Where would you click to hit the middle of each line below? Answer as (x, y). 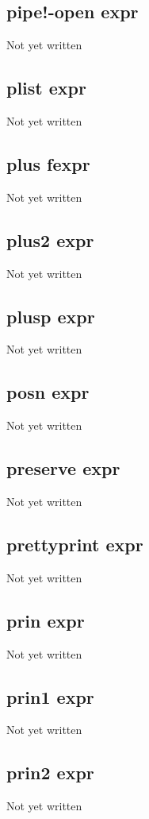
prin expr (46, 620)
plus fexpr (48, 163)
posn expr (48, 392)
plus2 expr (50, 240)
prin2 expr (50, 773)
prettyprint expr (75, 544)
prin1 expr (50, 696)
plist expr (46, 88)
